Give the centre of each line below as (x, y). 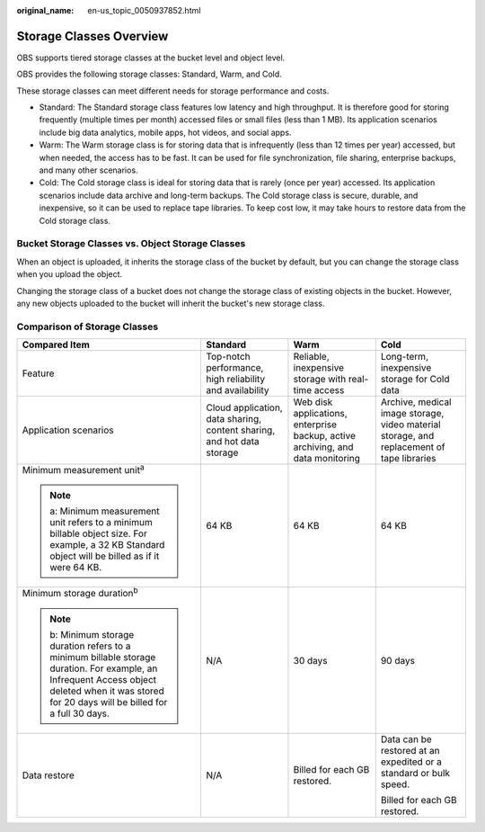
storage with (320, 380)
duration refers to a (90, 646)
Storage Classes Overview (93, 36)
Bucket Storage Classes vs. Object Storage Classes (131, 244)
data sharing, (234, 419)
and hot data (233, 442)
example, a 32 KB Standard (107, 545)
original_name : (45, 10)
